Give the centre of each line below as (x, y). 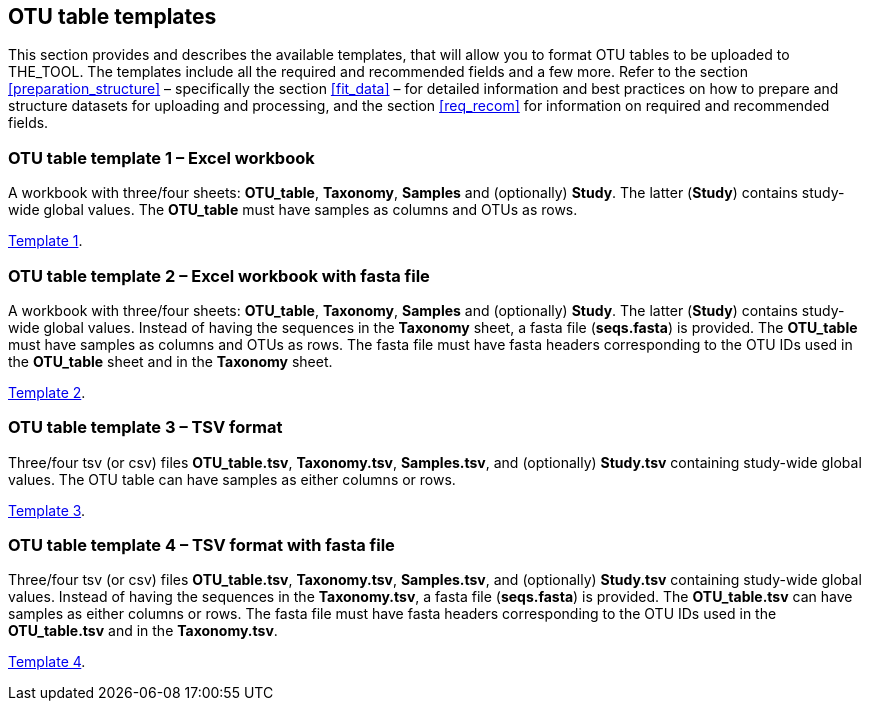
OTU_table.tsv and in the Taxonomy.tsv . (143, 631)
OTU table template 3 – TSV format (145, 427)
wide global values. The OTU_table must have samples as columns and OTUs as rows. (293, 210)
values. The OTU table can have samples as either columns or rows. (232, 479)
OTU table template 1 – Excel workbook (161, 157)
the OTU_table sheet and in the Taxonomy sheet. (170, 361)
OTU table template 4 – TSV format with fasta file (201, 545)
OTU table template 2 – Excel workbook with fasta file (219, 275)
